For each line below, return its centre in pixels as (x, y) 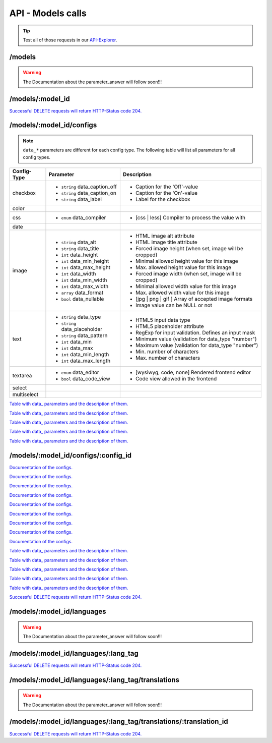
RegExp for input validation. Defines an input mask (195, 332)
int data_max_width (85, 287)
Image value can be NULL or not (174, 305)
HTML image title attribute (166, 242)
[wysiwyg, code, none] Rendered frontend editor (193, 372)
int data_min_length (85, 355)
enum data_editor (80, 372)
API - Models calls (48, 13)
